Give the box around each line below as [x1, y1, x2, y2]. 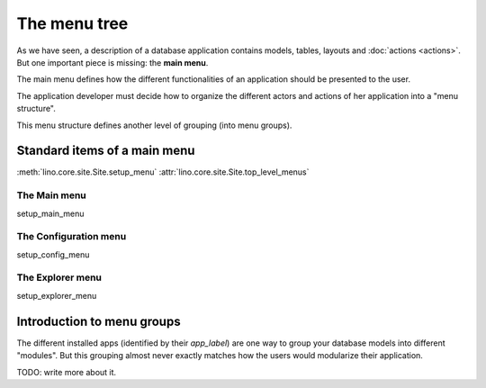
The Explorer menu [16, 271, 103, 284]
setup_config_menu [16, 248, 90, 260]
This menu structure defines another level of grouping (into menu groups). [16, 120, 292, 131]
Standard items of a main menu [16, 143, 195, 158]
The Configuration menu [16, 230, 127, 243]
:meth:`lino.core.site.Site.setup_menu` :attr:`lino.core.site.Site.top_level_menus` [16, 167, 310, 177]
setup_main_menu [16, 208, 85, 219]
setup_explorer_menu [16, 290, 97, 301]
